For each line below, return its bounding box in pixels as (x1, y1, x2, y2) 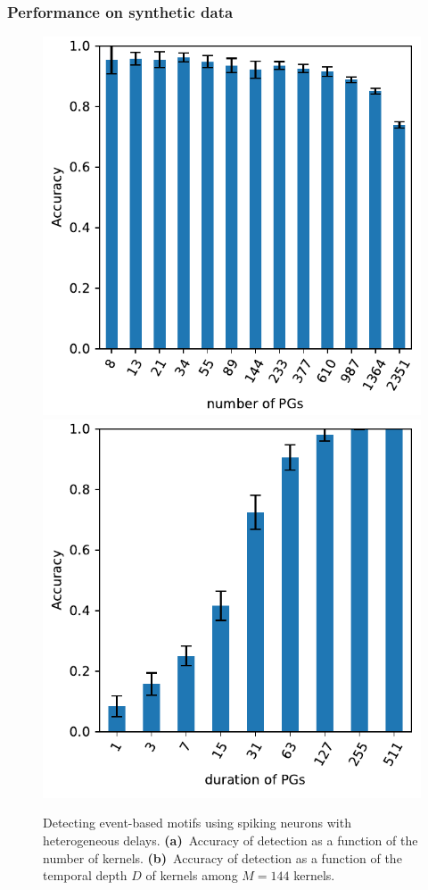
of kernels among (145, 866, 238, 885)
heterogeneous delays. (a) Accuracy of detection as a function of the (43, 831, 418, 849)
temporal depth (43, 866, 128, 885)
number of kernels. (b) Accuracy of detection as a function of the (43, 848, 402, 867)
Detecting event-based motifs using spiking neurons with (43, 813, 351, 832)
